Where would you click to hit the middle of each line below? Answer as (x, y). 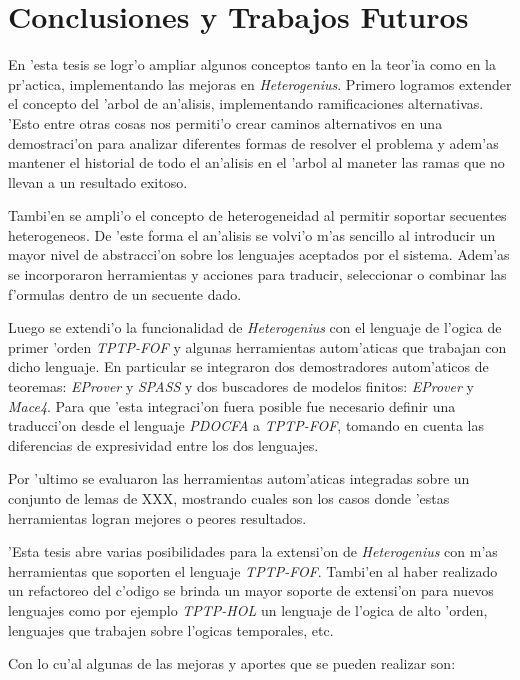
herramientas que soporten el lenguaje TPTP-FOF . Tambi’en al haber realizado (253, 570)
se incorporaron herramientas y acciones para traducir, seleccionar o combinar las (257, 274)
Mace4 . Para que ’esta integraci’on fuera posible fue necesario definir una (232, 405)
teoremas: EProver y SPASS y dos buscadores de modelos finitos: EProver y (241, 386)
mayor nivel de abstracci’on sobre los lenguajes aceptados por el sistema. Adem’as (259, 254)
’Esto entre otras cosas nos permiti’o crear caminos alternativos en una (225, 122)
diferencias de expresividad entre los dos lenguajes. (163, 444)
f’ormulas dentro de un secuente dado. (125, 293)
